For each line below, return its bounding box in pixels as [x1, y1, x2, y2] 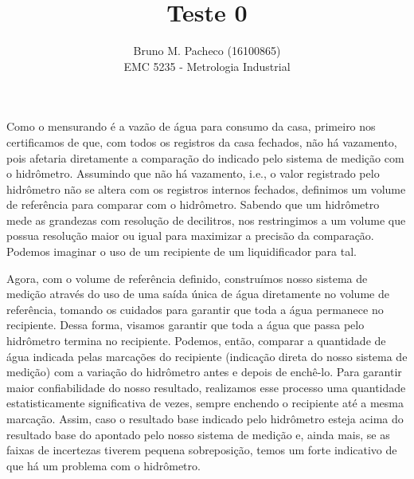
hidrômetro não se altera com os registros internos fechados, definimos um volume [6, 180, 406, 197]
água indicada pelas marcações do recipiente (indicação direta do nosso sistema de [6, 347, 408, 364]
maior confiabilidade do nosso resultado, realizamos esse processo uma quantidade [6, 379, 406, 395]
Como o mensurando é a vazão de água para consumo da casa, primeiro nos [6, 118, 376, 135]
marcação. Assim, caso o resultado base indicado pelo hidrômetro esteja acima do [6, 410, 404, 426]
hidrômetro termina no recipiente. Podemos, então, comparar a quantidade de [6, 332, 386, 349]
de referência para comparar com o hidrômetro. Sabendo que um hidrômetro [6, 196, 380, 213]
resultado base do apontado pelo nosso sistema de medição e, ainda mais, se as [6, 426, 390, 442]
